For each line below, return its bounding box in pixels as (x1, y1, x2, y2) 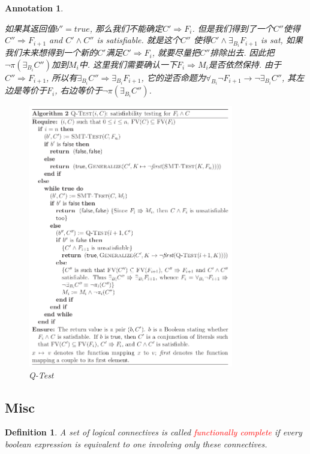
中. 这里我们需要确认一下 (79, 58, 177, 70)
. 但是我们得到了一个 (192, 22, 273, 34)
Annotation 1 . (5, 2, 64, 14)
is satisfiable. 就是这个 (97, 34, 180, 46)
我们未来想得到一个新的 (5, 46, 97, 59)
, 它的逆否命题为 (141, 71, 206, 83)
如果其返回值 (5, 22, 55, 34)
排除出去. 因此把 (210, 46, 275, 59)
